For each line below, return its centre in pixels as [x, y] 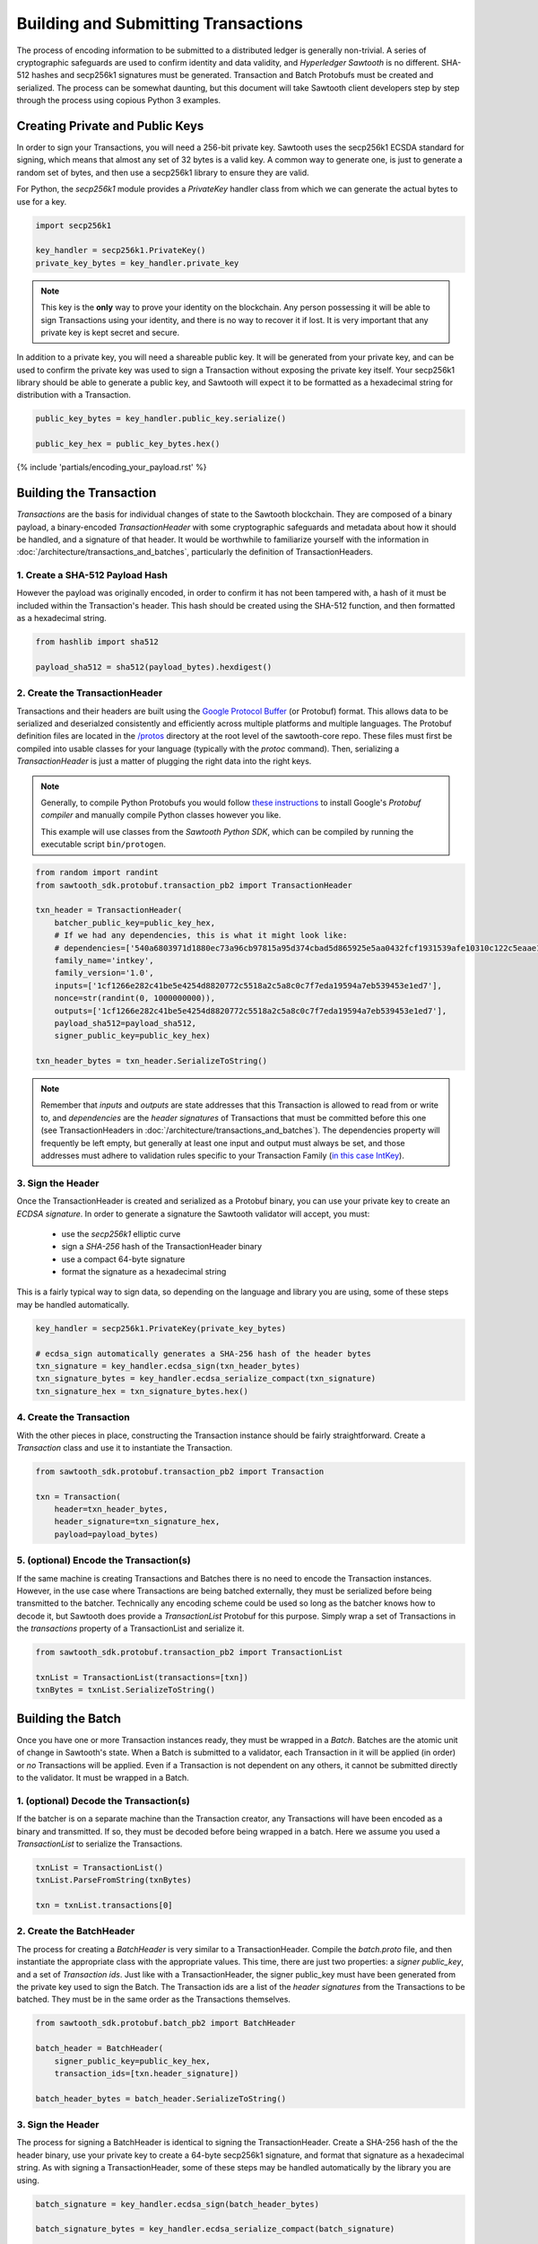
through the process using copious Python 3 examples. [119, 101]
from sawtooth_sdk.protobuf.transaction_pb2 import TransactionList [189, 1652]
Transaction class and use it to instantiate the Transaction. [125, 1447]
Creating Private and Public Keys [110, 126]
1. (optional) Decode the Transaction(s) [103, 1801]
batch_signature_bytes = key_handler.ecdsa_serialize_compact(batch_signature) [215, 2229]
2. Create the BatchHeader [76, 1932]
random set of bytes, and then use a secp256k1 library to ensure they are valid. [163, 172]
